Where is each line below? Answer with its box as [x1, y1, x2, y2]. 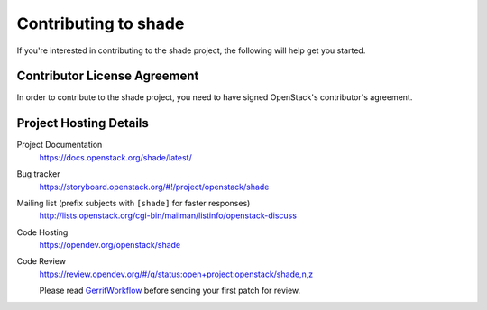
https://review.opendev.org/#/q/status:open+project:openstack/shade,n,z [39, 269, 314, 279]
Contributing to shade [16, 14, 185, 33]
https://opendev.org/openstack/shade [39, 240, 181, 251]
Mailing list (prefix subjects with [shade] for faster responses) [16, 197, 251, 208]
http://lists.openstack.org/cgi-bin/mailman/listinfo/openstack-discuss [39, 210, 298, 221]
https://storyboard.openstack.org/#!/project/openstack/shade [39, 181, 270, 192]
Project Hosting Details [16, 115, 149, 131]
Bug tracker [16, 169, 60, 179]
